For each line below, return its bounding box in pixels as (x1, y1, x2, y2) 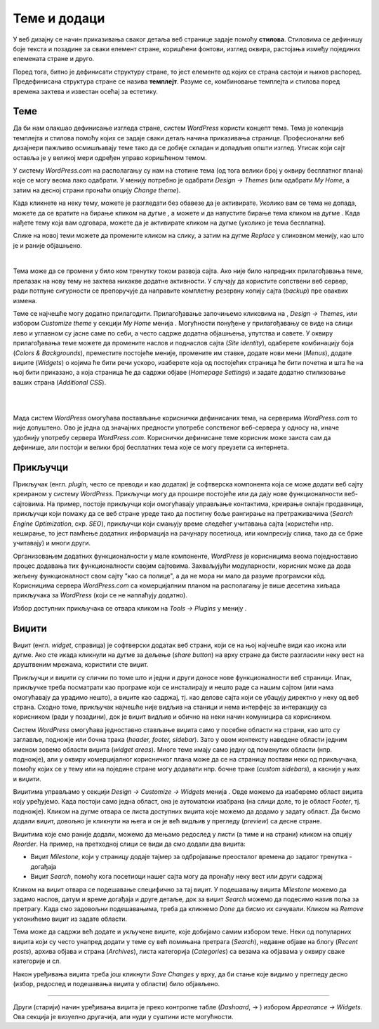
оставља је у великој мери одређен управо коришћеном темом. (13, 153, 207, 161)
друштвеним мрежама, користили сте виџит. (13, 660, 149, 669)
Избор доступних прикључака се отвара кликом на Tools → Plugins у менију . (13, 604, 247, 612)
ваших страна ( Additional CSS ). (13, 378, 107, 386)
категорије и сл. (13, 957, 61, 965)
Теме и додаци (13, 11, 105, 26)
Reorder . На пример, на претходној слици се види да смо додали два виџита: (13, 839, 246, 849)
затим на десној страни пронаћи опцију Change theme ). (13, 186, 181, 194)
